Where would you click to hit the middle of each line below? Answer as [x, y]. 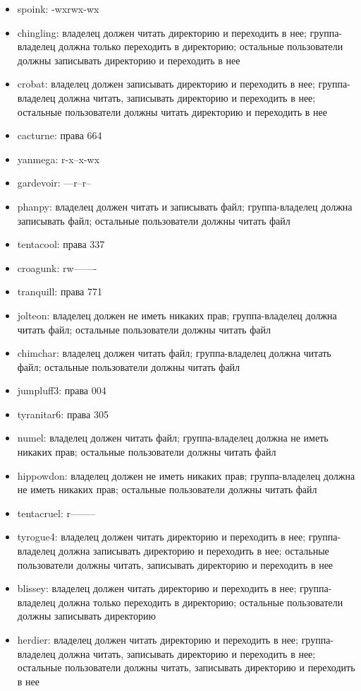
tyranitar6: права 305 [63, 414]
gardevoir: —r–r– [54, 183]
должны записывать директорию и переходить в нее [129, 60]
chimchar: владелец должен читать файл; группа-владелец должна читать [174, 353]
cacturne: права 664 [60, 135]
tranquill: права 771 [60, 291]
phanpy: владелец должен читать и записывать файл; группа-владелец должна [185, 206]
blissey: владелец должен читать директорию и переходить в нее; [157, 588]
